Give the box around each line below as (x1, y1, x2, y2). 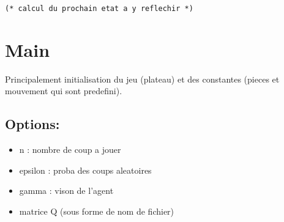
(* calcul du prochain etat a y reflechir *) (5, 4, 193, 13)
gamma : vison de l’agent (19, 184, 114, 197)
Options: (5, 114, 60, 133)
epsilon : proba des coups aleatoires (19, 163, 152, 176)
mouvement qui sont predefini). (5, 84, 122, 97)
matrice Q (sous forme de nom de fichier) (19, 204, 174, 217)
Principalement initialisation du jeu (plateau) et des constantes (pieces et (5, 72, 280, 85)
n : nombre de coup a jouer (19, 143, 121, 156)
